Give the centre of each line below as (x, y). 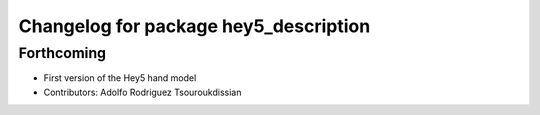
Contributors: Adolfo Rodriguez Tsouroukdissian (142, 92)
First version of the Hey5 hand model (120, 78)
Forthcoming (62, 53)
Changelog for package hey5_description (194, 26)
